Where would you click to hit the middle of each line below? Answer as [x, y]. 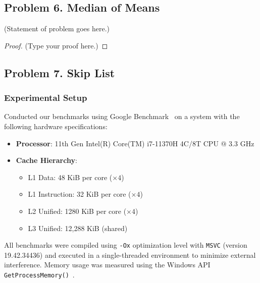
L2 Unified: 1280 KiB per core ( [77, 211]
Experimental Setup [46, 98]
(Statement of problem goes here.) [57, 29]
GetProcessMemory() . [39, 274]
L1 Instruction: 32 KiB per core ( [80, 194]
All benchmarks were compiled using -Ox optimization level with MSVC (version [126, 245]
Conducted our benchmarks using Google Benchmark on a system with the [122, 116]
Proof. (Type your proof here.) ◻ [56, 45]
